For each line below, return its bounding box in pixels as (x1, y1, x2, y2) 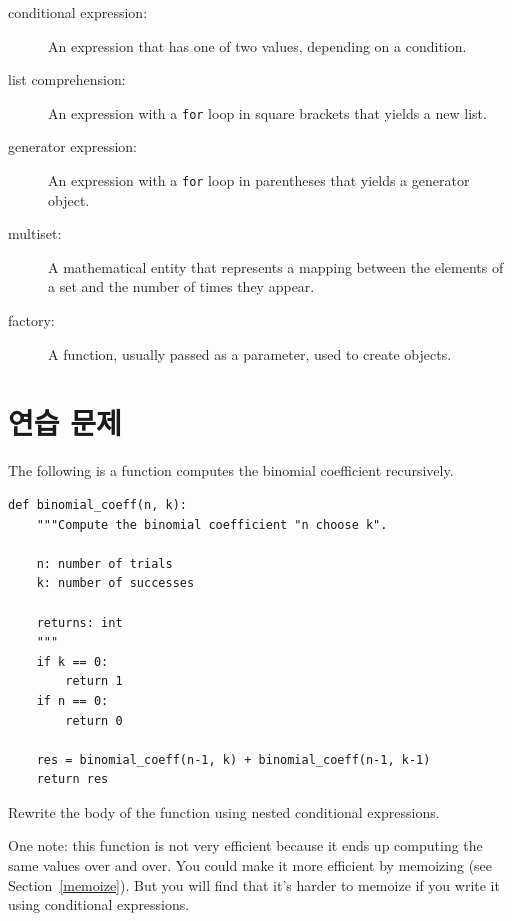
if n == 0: (36, 693, 109, 708)
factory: (8, 310, 55, 331)
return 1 (65, 674, 123, 689)
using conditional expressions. (8, 894, 190, 915)
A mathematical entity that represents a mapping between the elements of (48, 256, 504, 277)
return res (36, 772, 109, 787)
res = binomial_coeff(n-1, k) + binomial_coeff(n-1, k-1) (36, 752, 431, 767)
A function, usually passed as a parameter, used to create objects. (48, 343, 452, 364)
